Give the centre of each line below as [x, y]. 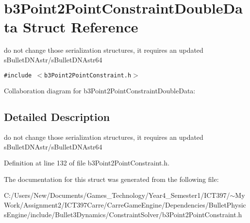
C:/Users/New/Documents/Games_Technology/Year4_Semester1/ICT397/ [117, 195]
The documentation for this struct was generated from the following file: [111, 179]
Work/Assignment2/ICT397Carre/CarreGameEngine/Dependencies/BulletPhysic [125, 204]
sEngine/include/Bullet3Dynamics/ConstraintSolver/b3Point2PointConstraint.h [123, 214]
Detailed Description [57, 117]
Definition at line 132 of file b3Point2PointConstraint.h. [87, 163]
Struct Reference [80, 27]
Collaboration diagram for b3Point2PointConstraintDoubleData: [100, 91]
